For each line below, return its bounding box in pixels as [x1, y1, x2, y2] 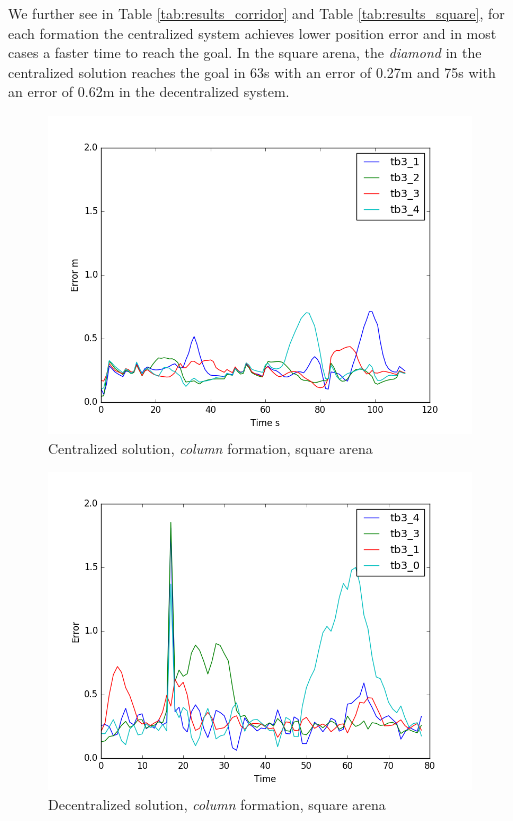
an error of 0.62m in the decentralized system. [8, 81, 290, 102]
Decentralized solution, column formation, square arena [48, 793, 386, 814]
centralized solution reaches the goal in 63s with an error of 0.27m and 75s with [8, 61, 496, 82]
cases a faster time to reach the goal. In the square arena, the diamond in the [8, 42, 482, 63]
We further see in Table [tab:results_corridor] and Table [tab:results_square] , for [8, 3, 505, 23]
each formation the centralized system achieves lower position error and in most [8, 22, 497, 43]
